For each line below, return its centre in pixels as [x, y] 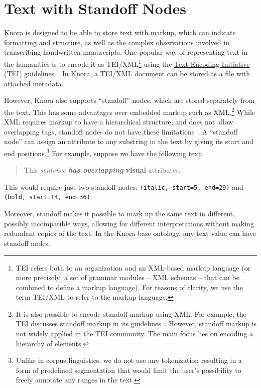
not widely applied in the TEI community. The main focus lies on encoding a [134, 334]
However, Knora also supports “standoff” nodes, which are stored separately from [129, 100]
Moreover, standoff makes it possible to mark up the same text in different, [120, 214]
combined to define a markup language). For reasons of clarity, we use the [129, 287]
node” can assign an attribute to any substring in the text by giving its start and [129, 141]
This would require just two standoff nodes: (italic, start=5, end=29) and [124, 186]
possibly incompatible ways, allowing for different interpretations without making [129, 223]
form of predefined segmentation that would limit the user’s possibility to [128, 370]
